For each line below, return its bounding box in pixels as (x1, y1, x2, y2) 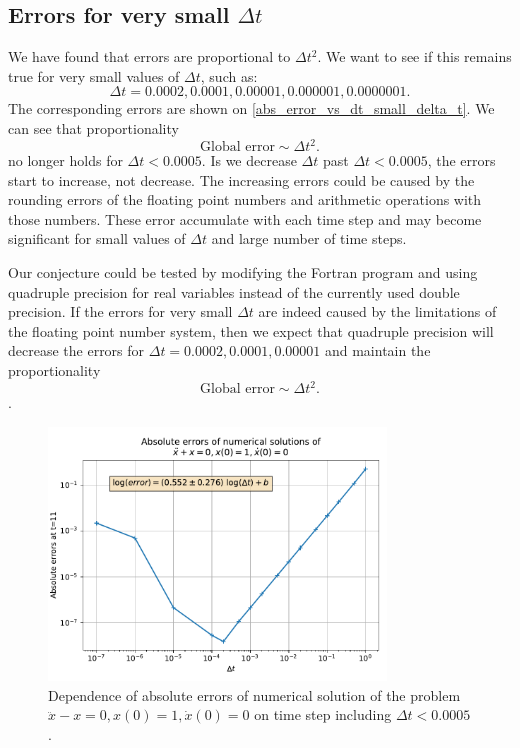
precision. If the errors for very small (8, 301, 233, 322)
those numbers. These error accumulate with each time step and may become (8, 208, 482, 229)
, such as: (200, 65, 258, 86)
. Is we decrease (201, 150, 297, 171)
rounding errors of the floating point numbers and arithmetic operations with (8, 189, 482, 210)
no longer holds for (8, 150, 123, 171)
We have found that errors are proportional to (8, 46, 291, 67)
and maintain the (324, 340, 431, 361)
